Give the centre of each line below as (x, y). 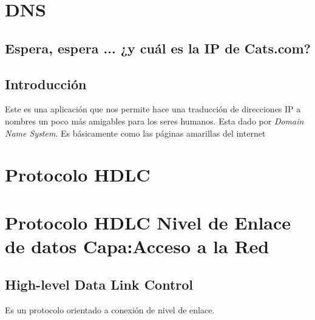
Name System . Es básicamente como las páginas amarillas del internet (135, 133)
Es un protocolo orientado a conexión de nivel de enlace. (110, 310)
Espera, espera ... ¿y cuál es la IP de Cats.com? (158, 48)
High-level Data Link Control (99, 284)
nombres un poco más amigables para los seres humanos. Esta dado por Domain (154, 121)
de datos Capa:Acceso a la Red (137, 246)
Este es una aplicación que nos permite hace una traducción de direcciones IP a (153, 109)
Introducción (46, 83)
